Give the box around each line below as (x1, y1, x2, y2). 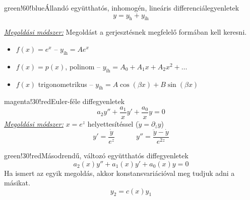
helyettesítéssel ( (87, 119, 139, 129)
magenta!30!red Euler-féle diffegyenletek (4, 96, 125, 107)
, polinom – (65, 61, 100, 71)
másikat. (4, 177, 30, 188)
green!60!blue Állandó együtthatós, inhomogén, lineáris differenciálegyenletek (4, 3, 239, 13)
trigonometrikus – (38, 78, 93, 89)
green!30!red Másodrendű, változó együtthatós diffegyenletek (4, 150, 189, 160)
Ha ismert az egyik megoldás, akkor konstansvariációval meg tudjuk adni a (4, 167, 235, 178)
